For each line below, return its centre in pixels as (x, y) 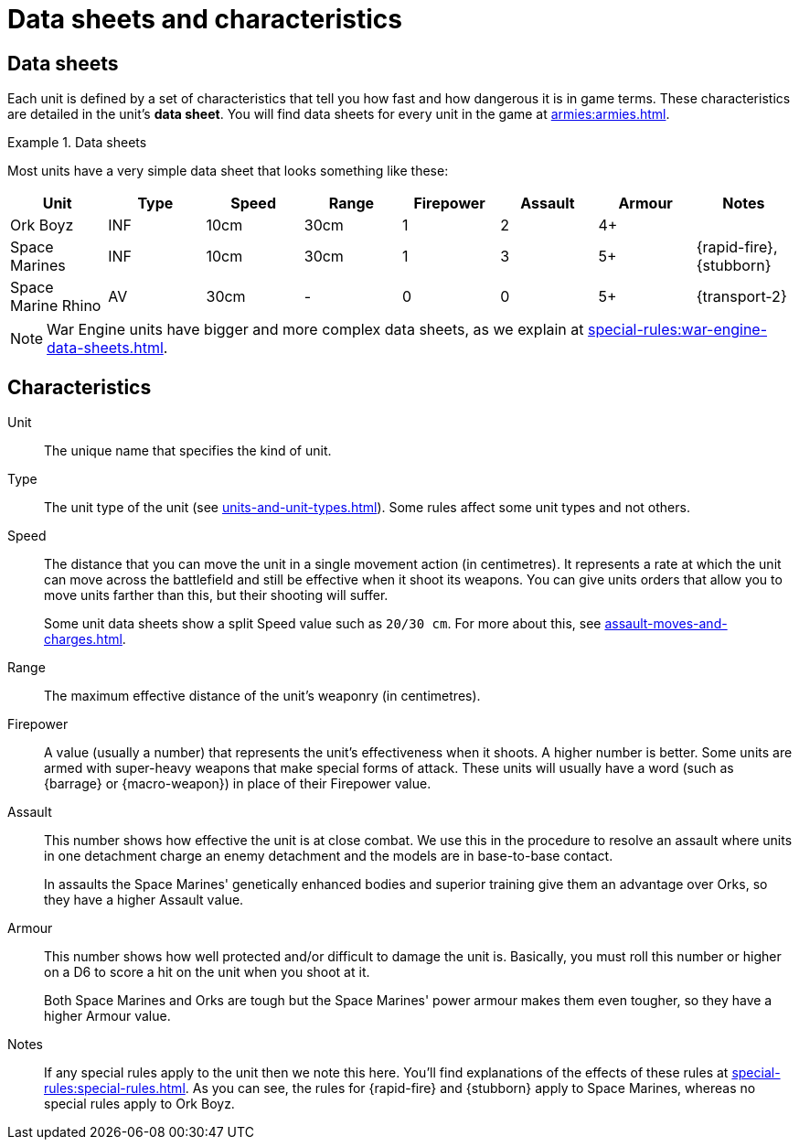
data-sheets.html (105, 348)
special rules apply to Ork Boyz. (139, 1104)
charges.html (83, 639)
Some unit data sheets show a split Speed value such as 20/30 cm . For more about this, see (323, 624)
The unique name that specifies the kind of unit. (188, 451)
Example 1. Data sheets (77, 143)
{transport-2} (741, 297)
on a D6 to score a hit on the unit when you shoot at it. (207, 972)
